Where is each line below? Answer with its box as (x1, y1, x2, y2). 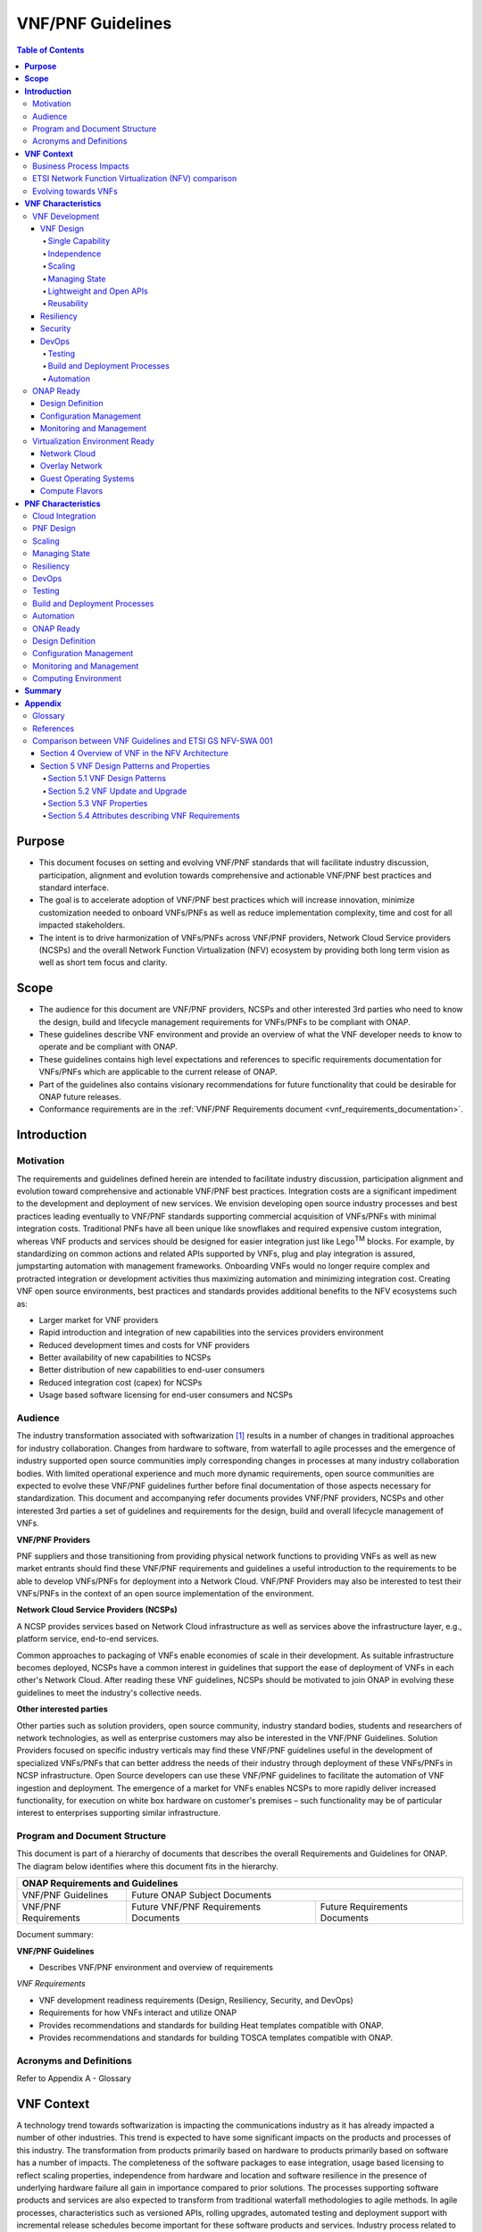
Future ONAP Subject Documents (131, 1889, 272, 1902)
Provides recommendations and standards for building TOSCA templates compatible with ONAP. (38, 2032, 394, 2043)
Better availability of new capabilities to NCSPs (38, 1353, 212, 1363)
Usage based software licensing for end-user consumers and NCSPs (38, 1389, 294, 1401)
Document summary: (16, 1929, 94, 1940)
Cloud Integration (32, 511, 96, 521)
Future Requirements (320, 1901, 408, 1913)
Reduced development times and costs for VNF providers (38, 1339, 250, 1350)
